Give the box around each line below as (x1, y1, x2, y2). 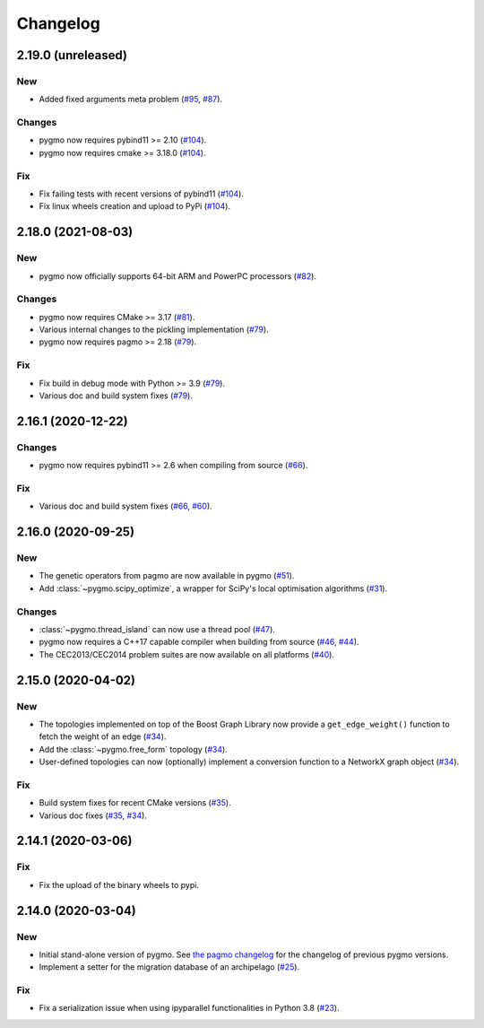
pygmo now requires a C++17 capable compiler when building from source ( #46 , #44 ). (39, 637, 359, 648)
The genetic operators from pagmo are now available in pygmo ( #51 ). (39, 571, 295, 581)
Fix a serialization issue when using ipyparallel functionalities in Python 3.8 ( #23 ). (39, 1003, 340, 1014)
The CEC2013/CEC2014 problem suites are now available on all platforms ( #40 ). (39, 649, 335, 659)
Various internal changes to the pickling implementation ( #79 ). (39, 324, 269, 335)
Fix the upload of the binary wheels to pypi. (39, 879, 199, 890)
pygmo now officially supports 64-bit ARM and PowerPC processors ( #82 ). (39, 270, 317, 282)
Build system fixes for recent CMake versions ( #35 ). (39, 797, 232, 808)
